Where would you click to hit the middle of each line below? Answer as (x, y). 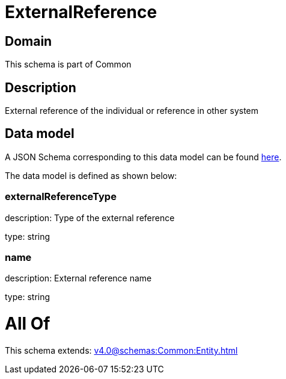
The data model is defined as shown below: (91, 175)
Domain (29, 41)
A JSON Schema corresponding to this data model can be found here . (143, 157)
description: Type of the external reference (90, 218)
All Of (28, 324)
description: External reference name (78, 278)
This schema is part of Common (68, 64)
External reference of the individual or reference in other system (132, 111)
